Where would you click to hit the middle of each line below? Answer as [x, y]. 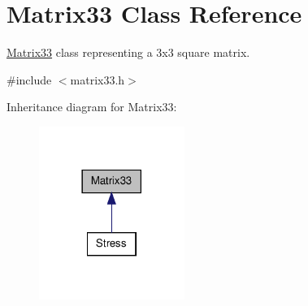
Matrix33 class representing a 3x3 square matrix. [128, 52]
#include [29, 79]
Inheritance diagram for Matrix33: [92, 107]
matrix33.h [98, 79]
